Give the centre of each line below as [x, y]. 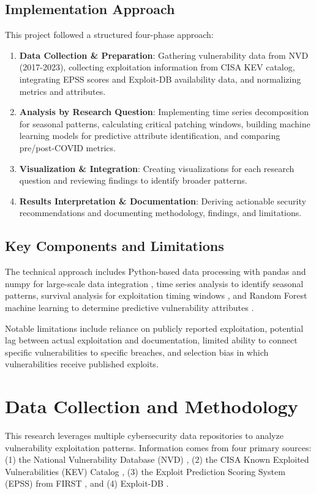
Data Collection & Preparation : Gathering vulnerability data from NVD [164, 55]
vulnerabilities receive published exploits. [82, 364]
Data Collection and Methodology [152, 406]
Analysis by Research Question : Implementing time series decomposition [164, 112]
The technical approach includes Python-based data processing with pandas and [156, 271]
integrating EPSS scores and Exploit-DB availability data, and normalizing [160, 79]
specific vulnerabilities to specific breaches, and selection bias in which [137, 352]
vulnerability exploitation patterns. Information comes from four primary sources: [158, 447]
